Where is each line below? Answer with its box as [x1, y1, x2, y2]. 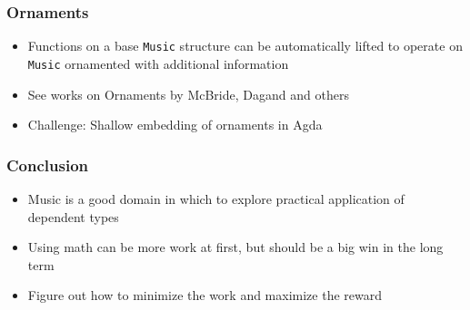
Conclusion [6, 153, 88, 176]
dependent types [27, 207, 119, 226]
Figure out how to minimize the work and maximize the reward [27, 286, 383, 305]
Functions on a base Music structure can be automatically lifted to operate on [27, 36, 463, 55]
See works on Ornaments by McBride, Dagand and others [27, 84, 349, 103]
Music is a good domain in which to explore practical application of [27, 189, 405, 208]
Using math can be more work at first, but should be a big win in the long [27, 237, 444, 257]
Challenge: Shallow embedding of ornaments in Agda [27, 115, 323, 134]
